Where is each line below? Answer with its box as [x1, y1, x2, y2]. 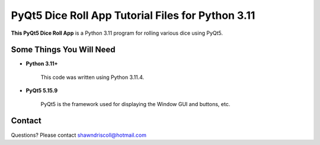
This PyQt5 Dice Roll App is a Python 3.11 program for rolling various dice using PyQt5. [11, 29, 223, 37]
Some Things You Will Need [11, 45, 116, 55]
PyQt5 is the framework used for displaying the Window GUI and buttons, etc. [40, 100, 231, 107]
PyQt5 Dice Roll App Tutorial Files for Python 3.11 [11, 9, 255, 22]
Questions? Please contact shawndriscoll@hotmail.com [11, 131, 146, 139]
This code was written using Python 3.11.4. [40, 74, 145, 81]
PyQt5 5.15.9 [25, 87, 58, 94]
